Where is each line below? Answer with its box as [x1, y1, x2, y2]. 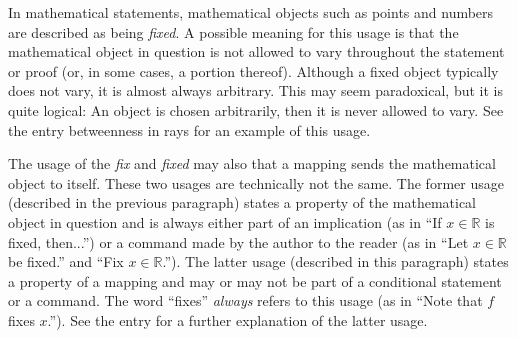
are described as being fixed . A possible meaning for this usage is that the [8, 21, 459, 42]
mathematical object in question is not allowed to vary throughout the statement [8, 41, 505, 62]
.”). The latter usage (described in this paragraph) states [162, 251, 509, 272]
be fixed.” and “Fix [8, 251, 124, 272]
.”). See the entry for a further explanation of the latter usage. [47, 309, 428, 330]
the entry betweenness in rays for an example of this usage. [8, 119, 371, 140]
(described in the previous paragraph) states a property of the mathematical [8, 192, 477, 213]
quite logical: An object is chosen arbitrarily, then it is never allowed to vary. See [8, 99, 504, 120]
